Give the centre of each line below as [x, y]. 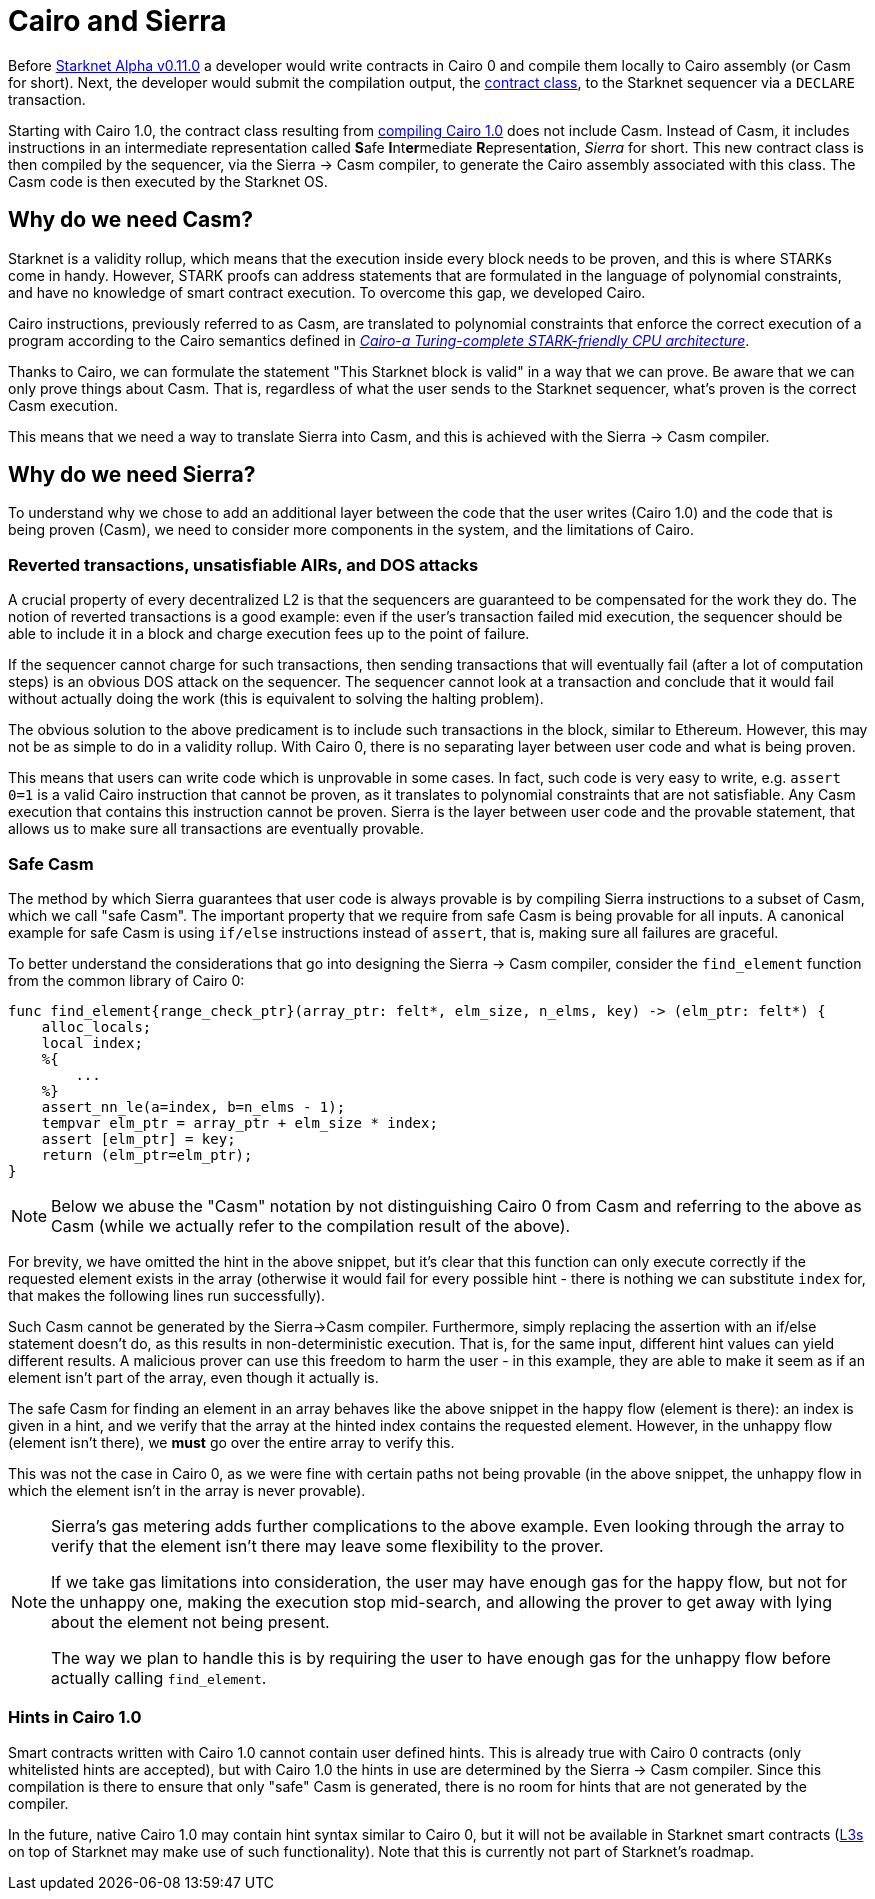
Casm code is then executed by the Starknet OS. [168, 181]
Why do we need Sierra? [132, 475]
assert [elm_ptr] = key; [138, 1138]
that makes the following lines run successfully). [167, 1295]
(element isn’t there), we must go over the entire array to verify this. [231, 1442]
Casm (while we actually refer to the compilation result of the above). [311, 1225]
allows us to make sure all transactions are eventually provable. [216, 829]
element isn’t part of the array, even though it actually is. [193, 1377]
